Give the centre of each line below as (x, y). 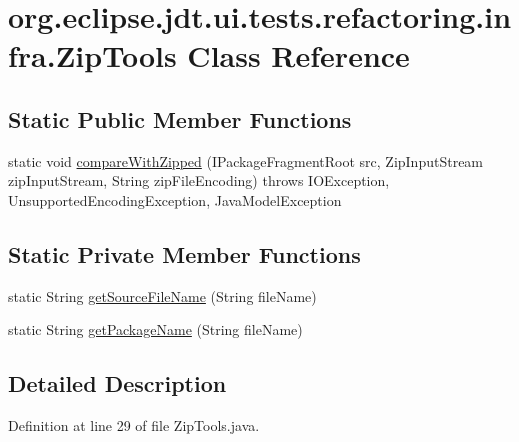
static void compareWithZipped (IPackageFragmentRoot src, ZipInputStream (246, 160)
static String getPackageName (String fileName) (155, 329)
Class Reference (298, 55)
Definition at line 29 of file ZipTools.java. (134, 425)
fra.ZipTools (92, 55)
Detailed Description (117, 383)
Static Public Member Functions (180, 118)
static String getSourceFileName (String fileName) (162, 295)
